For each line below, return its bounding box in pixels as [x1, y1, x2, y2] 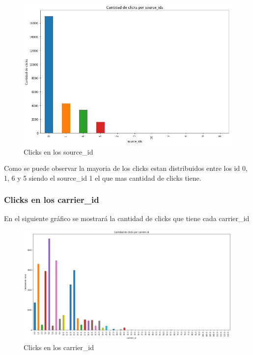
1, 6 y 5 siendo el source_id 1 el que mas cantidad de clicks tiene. [4, 172, 201, 183]
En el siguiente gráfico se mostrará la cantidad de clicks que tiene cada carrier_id [4, 213, 250, 223]
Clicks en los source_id [24, 146, 93, 157]
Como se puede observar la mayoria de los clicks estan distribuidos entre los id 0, [4, 163, 248, 173]
